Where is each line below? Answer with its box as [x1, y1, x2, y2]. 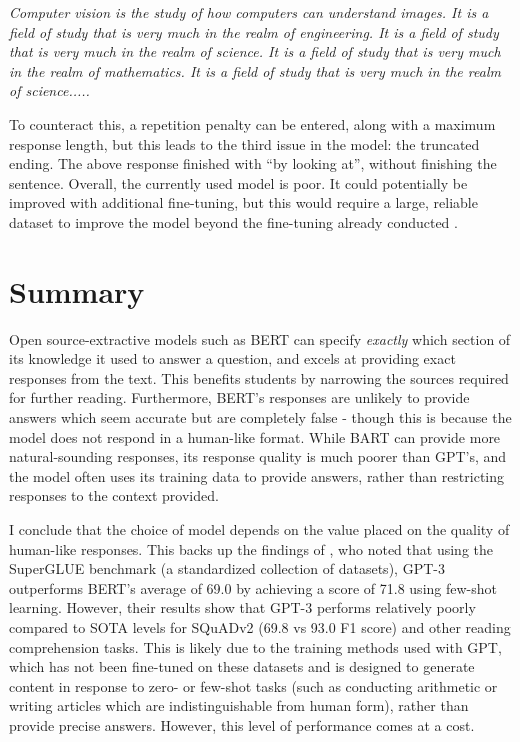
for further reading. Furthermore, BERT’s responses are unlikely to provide [9, 387, 470, 408]
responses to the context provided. [9, 485, 219, 506]
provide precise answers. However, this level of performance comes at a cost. [9, 714, 475, 735]
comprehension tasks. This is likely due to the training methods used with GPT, [9, 636, 502, 657]
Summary [9, 270, 145, 311]
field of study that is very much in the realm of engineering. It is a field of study [9, 21, 499, 42]
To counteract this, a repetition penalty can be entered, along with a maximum [9, 113, 496, 134]
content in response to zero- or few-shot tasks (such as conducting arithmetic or [9, 675, 498, 696]
